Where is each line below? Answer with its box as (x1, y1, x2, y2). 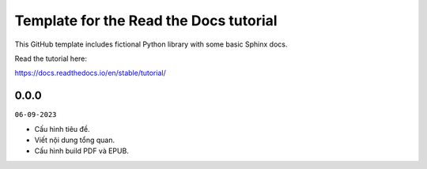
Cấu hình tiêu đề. (34, 124, 90, 133)
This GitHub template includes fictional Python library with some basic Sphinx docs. (14, 39, 288, 49)
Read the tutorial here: (14, 54, 87, 63)
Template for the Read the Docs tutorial (14, 12, 278, 29)
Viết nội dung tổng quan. (34, 135, 115, 145)
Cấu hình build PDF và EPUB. (34, 146, 130, 156)
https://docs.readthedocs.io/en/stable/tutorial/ (14, 68, 166, 78)
